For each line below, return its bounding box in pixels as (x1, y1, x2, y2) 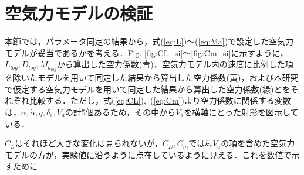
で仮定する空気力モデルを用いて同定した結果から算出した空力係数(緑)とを (5, 83, 291, 95)
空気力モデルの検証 (5, 1, 153, 25)
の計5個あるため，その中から (65, 105, 176, 118)
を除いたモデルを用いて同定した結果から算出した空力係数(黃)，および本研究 (5, 71, 299, 84)
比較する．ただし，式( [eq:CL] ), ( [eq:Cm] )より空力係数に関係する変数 (29, 94, 291, 107)
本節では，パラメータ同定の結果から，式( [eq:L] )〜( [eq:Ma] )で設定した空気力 (5, 35, 294, 47)
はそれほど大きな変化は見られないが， (15, 137, 163, 149)
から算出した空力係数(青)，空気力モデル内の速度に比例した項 (56, 58, 293, 70)
